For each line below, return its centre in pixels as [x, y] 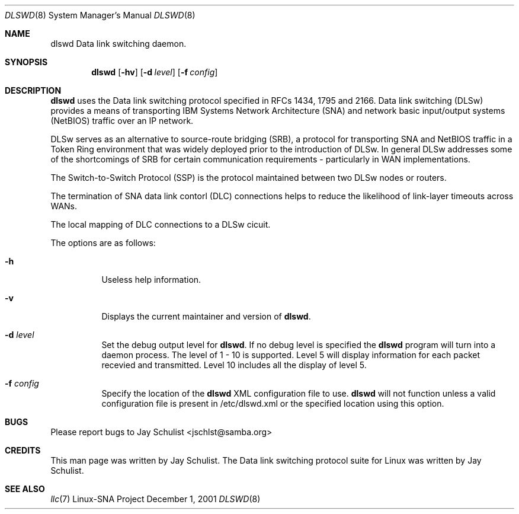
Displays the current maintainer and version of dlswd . [206, 316]
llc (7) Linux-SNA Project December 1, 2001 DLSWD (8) [156, 499]
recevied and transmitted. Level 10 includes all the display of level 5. [234, 365]
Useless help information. [151, 280]
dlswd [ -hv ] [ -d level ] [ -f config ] [155, 72]
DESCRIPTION [33, 90]
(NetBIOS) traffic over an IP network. [122, 121]
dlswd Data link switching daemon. [118, 44]
